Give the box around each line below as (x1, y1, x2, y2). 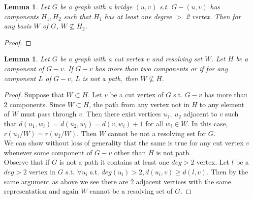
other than (114, 147, 146, 157)
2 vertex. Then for (186, 11, 241, 21)
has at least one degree (104, 11, 172, 21)
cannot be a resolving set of (90, 186, 173, 196)
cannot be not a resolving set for (108, 128, 206, 138)
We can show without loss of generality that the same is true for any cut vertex (4, 138, 244, 148)
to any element (199, 99, 245, 109)
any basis (4, 21, 32, 31)
